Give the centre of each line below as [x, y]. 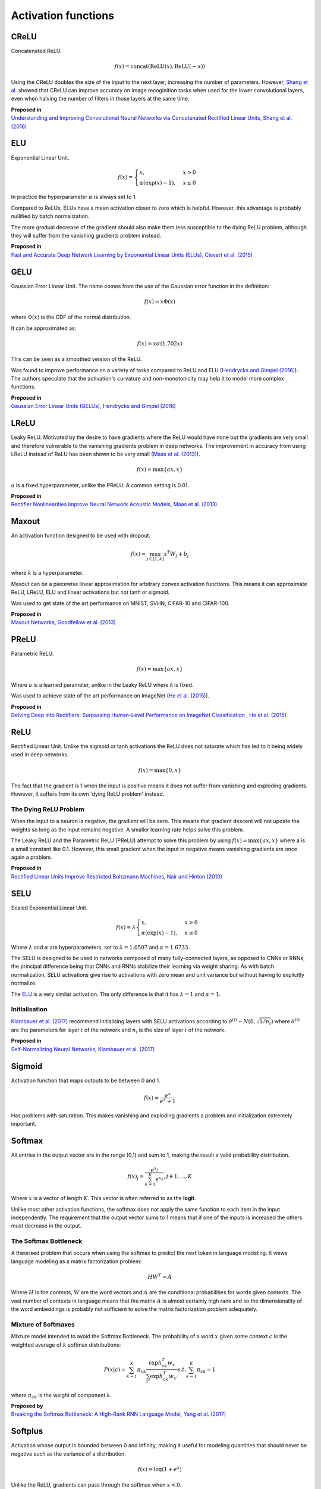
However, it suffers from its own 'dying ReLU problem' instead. [88, 794]
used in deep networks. [40, 755]
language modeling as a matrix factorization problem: [76, 1261]
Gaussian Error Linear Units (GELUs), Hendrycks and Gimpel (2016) [94, 406]
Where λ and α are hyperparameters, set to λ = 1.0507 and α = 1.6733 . [100, 947]
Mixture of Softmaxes [43, 1324]
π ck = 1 [206, 1370]
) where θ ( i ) [285, 1021]
